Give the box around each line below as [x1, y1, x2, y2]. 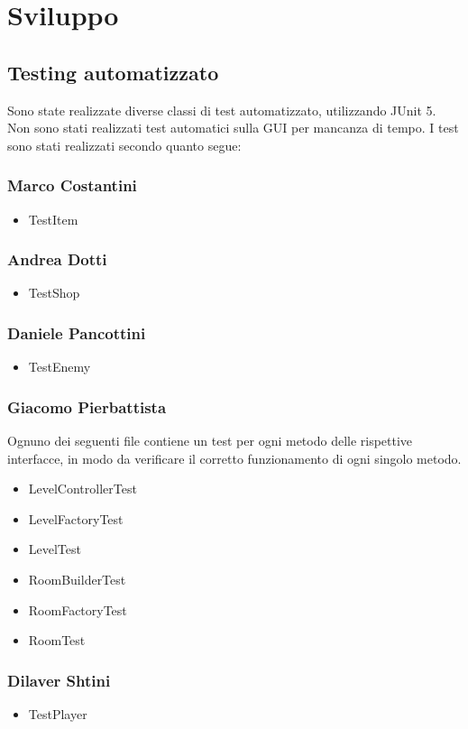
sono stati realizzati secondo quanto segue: [7, 135, 242, 154]
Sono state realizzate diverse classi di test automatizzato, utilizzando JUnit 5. [7, 100, 436, 119]
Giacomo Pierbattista [7, 395, 167, 418]
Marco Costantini [7, 174, 137, 197]
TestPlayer [28, 704, 87, 723]
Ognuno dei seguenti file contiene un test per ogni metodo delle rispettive [7, 431, 413, 450]
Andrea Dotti [7, 248, 107, 271]
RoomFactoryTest [28, 600, 127, 619]
